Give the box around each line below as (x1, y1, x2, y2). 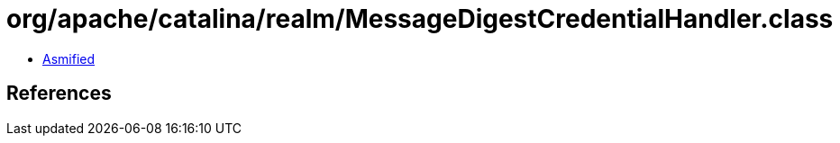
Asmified (42, 50, 96, 67)
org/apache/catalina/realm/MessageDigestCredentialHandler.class (6, 4, 834, 34)
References (6, 82, 112, 105)
